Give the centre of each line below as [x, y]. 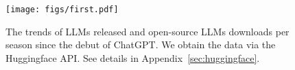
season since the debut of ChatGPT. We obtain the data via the [141, 45]
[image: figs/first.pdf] [62, 10]
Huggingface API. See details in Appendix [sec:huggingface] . [133, 57]
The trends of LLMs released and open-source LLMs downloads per [147, 31]
